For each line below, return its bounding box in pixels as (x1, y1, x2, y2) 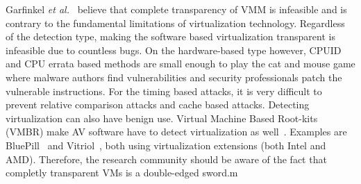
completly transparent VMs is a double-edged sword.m (6, 165, 238, 180)
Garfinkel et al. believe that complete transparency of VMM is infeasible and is (6, 2, 347, 16)
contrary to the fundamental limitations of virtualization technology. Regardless (6, 15, 345, 30)
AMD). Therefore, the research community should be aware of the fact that (6, 151, 327, 166)
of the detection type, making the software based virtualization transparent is (6, 29, 335, 44)
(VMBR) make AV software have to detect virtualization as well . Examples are (6, 124, 347, 139)
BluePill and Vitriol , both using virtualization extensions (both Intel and (6, 137, 326, 152)
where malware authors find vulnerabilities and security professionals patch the (6, 69, 342, 84)
